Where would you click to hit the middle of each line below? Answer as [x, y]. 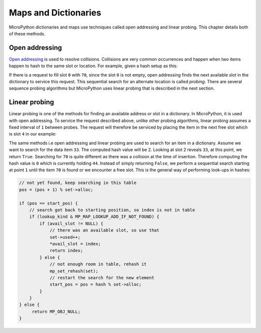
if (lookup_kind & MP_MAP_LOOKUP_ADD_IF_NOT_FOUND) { [94, 217]
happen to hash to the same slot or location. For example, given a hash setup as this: [93, 66]
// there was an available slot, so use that [104, 230]
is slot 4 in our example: [33, 134]
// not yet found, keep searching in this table [78, 183]
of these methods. [27, 33]
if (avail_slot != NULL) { [71, 223]
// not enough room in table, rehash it [98, 264]
